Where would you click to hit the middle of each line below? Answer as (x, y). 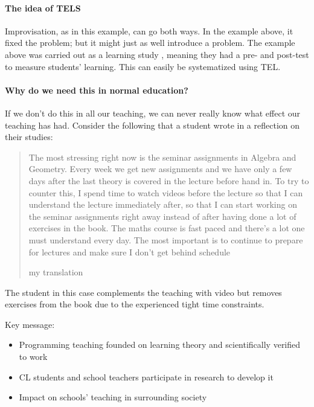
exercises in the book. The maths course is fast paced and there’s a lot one (167, 228)
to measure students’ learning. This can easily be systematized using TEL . (143, 66)
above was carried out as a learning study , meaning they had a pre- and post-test (157, 54)
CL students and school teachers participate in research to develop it (146, 377)
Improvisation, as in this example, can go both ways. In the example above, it (149, 30)
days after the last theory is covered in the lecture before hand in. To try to (169, 180)
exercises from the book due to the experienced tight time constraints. (135, 304)
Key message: (30, 324)
